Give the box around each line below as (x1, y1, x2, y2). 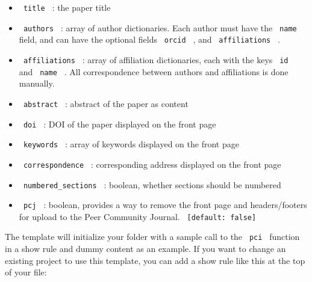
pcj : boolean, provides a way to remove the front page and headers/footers (23, 198, 307, 211)
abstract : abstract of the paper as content (23, 97, 189, 109)
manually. (19, 77, 55, 90)
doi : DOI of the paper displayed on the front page (23, 117, 216, 130)
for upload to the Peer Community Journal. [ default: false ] (19, 210, 257, 222)
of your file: (5, 266, 47, 278)
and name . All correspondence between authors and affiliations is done (19, 65, 289, 78)
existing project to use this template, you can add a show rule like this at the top (5, 254, 305, 266)
